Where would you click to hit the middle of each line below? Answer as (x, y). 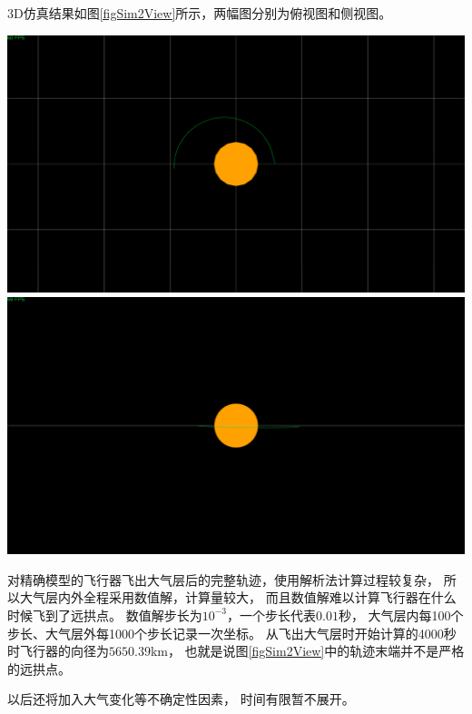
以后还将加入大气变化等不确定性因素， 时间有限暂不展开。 (181, 699)
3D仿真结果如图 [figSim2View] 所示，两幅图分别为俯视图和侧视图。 (200, 13)
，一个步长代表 (271, 615)
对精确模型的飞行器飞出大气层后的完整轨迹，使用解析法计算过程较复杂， (223, 579)
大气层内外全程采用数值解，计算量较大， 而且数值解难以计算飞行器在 (225, 597)
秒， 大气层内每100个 (401, 615)
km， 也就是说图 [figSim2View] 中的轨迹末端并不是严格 (307, 651)
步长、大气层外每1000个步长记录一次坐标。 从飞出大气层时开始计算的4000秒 (232, 633)
